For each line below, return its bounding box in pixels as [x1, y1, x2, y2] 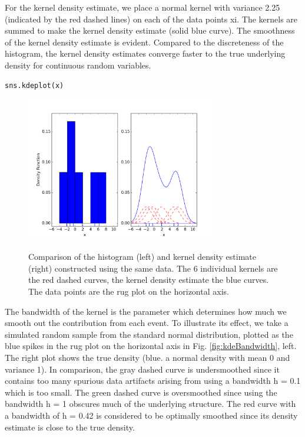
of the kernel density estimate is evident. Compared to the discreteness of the [5, 35, 284, 48]
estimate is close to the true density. [5, 420, 135, 433]
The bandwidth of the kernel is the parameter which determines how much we [5, 305, 287, 317]
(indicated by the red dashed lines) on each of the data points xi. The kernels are [5, 12, 298, 25]
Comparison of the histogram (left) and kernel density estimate [28, 250, 256, 263]
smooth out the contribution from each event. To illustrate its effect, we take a [5, 317, 289, 329]
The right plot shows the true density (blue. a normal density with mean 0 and [5, 351, 290, 363]
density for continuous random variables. [5, 58, 151, 71]
